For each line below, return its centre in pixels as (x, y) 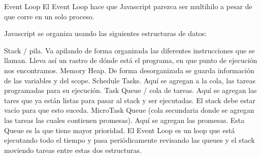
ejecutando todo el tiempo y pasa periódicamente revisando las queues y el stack (129, 140)
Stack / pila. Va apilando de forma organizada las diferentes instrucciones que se (129, 50)
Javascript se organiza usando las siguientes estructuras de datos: (105, 33)
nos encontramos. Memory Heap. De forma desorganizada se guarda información (129, 70)
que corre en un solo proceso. (49, 16)
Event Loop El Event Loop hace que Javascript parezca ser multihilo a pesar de (128, 6)
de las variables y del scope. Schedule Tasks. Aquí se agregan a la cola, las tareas (130, 80)
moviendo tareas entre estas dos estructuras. (73, 150)
